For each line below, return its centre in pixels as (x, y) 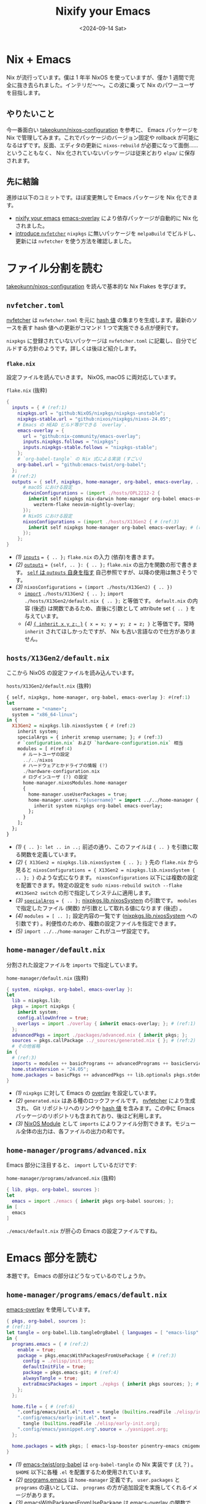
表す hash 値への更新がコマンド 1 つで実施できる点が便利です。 (102, 328)
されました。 (31, 226)
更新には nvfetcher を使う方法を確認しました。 (75, 241)
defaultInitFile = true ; (54, 1367)
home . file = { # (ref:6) (44, 1406)
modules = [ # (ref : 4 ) (45, 749)
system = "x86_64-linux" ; (45, 715)
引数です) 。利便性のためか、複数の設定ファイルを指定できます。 (97, 923)
